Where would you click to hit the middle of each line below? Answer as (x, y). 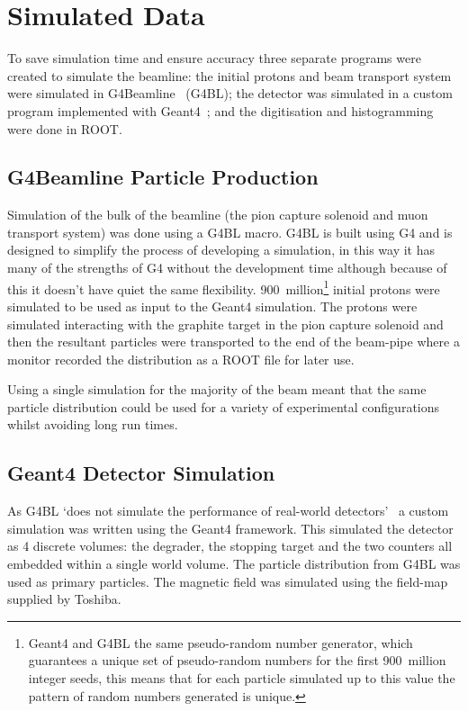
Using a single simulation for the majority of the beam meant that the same (217, 389)
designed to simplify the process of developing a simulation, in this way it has (221, 250)
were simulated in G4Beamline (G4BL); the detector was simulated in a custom (230, 93)
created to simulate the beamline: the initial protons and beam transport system (229, 75)
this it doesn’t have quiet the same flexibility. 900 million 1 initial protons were (224, 287)
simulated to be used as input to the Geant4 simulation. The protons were (212, 306)
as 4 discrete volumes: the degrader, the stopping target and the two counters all (230, 546)
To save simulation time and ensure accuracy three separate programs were (214, 58)
